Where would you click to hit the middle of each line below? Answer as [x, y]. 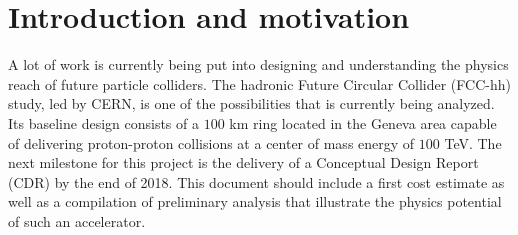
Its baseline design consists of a [103, 122]
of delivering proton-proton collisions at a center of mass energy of [211, 142]
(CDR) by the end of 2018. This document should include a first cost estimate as [256, 181]
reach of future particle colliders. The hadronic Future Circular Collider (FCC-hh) [259, 83]
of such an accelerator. [77, 220]
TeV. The [473, 142]
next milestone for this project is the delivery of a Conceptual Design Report [243, 162]
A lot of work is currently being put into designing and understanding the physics [258, 64]
